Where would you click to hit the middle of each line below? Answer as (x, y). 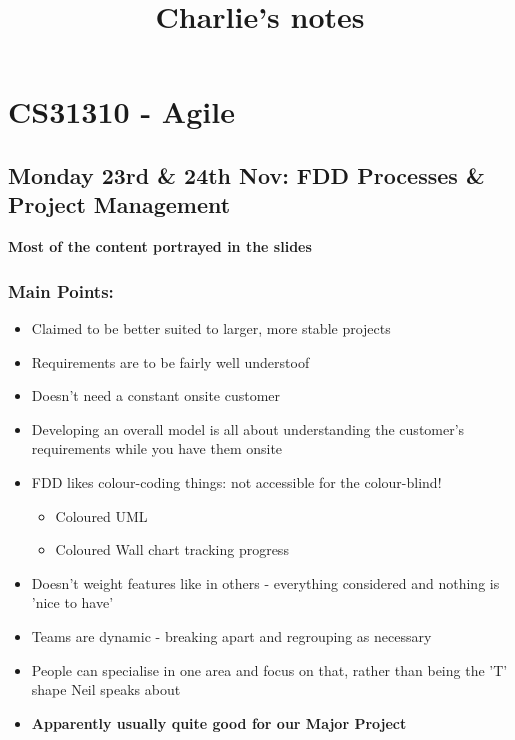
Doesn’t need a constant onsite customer (156, 395)
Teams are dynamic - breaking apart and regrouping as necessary (231, 635)
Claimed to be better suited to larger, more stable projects (211, 327)
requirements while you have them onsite (157, 448)
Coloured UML (101, 515)
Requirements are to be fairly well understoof (170, 361)
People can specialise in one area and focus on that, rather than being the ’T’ (269, 669)
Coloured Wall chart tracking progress (172, 549)
